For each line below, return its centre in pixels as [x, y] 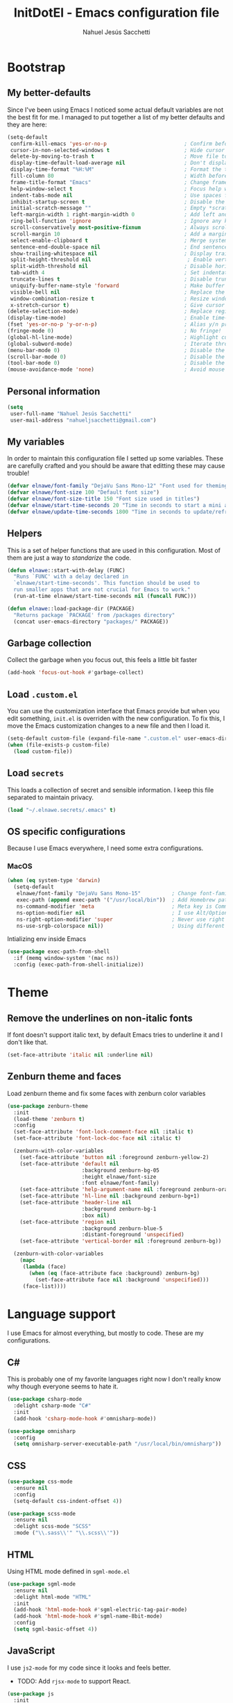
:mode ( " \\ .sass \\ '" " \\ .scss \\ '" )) [66, 1533]
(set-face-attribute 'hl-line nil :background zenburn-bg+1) [110, 1196]
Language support [61, 1314]
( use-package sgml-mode [42, 1584]
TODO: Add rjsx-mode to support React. [74, 1681]
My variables [36, 441]
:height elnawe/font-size [119, 1177]
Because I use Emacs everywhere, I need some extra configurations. [105, 848]
